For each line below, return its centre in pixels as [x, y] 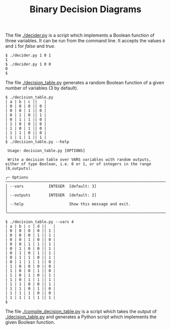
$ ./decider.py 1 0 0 [28, 65]
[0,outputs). [19, 169]
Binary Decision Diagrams [85, 9]
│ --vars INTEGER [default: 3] [51, 187]
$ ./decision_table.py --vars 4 [39, 222]
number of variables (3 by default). [42, 88]
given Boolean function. [30, 322]
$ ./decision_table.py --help [37, 142]
